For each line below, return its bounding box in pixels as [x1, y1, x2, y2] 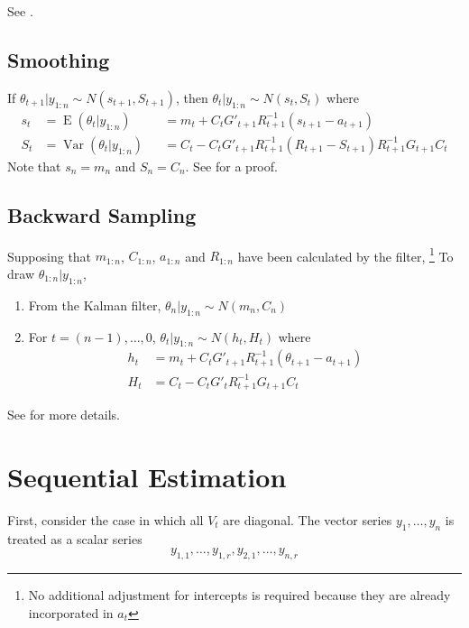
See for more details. [7, 405, 120, 424]
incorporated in [28, 603, 114, 622]
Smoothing [7, 45, 110, 73]
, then [175, 88, 208, 106]
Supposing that [7, 246, 92, 265]
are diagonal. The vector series [223, 511, 392, 530]
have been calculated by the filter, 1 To [237, 244, 454, 265]
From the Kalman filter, [28, 295, 161, 314]
